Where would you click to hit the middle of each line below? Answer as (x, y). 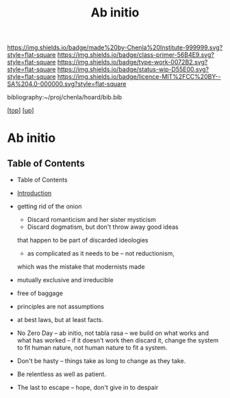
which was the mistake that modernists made (81, 267)
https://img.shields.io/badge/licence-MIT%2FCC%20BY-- (139, 77)
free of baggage (40, 293)
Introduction (34, 193)
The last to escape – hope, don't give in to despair (88, 388)
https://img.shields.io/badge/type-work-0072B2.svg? (132, 62)
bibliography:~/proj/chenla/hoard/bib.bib (65, 97)
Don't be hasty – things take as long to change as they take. (101, 361)
